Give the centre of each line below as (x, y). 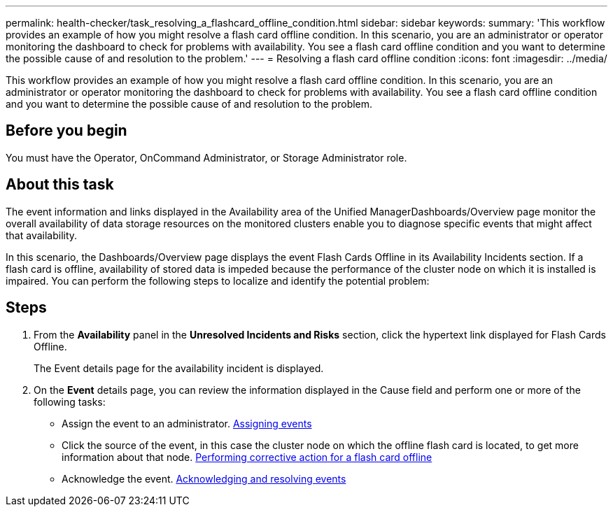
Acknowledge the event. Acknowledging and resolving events (204, 478)
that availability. (42, 235)
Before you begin (66, 131)
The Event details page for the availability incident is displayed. (179, 368)
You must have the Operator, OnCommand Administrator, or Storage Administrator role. (206, 157)
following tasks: (70, 401)
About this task (60, 185)
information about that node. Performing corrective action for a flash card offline (247, 457)
